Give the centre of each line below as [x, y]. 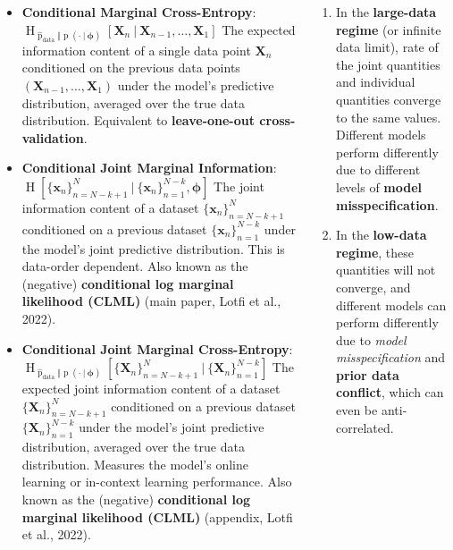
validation [53, 137]
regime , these [375, 252]
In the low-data [381, 235]
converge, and [373, 287]
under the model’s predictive [196, 85]
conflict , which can [390, 392]
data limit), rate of [387, 47]
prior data [367, 374]
